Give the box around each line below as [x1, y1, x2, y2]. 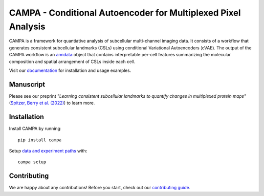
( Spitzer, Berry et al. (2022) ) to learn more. [9, 100, 95, 106]
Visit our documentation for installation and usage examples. [9, 67, 132, 73]
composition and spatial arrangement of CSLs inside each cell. [9, 59, 135, 65]
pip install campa [18, 137, 62, 143]
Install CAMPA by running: [9, 126, 62, 131]
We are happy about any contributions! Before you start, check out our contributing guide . [9, 185, 191, 191]
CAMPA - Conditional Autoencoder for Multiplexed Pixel [9, 7, 241, 18]
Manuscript [9, 80, 45, 88]
